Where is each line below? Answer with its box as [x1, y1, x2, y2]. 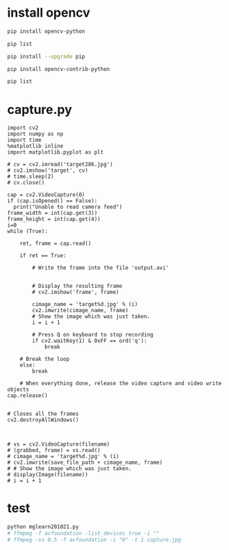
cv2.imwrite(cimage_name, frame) [32, 307, 129, 314]
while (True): [7, 228, 49, 235]
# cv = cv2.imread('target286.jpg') [7, 161, 113, 168]
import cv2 [7, 124, 39, 131]
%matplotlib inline [7, 143, 64, 150]
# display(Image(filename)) [7, 471, 89, 478]
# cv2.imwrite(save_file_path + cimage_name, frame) [7, 459, 163, 467]
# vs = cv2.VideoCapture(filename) [7, 441, 110, 448]
